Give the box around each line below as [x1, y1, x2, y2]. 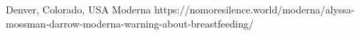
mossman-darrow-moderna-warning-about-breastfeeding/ [6, 16, 254, 30]
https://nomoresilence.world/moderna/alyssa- [154, 2, 355, 16]
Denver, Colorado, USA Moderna [6, 2, 151, 16]
